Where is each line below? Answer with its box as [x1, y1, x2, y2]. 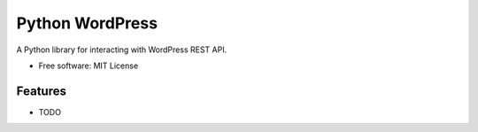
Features [16, 83, 66, 98]
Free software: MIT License [38, 60, 139, 71]
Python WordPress [16, 13, 158, 33]
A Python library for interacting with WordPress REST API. [16, 44, 227, 55]
